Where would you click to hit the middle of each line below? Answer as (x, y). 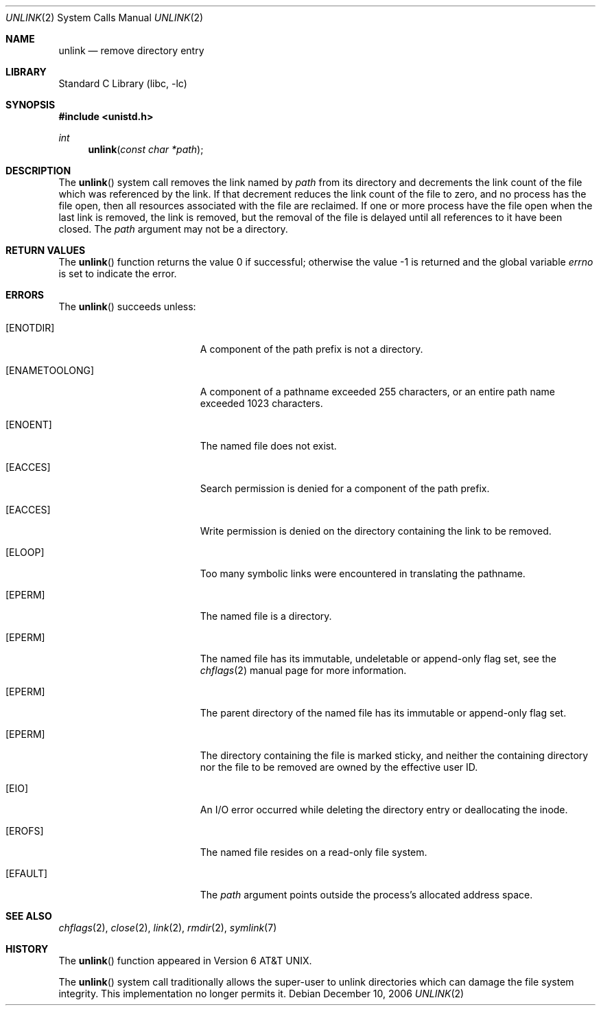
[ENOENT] (29, 425)
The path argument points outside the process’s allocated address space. (366, 895)
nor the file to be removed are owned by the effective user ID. (339, 767)
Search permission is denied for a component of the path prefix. (345, 488)
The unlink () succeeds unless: (127, 306)
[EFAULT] (27, 873)
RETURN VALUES (46, 250)
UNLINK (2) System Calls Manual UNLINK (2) (105, 18)
